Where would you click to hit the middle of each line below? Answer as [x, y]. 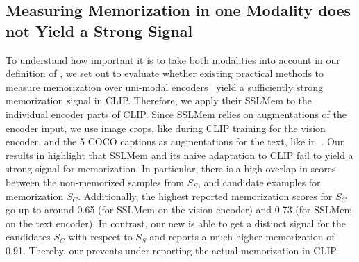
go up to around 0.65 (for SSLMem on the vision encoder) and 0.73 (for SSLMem [179, 210]
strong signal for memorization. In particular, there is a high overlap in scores [171, 169]
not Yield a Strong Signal [99, 30]
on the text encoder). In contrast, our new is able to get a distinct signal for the [176, 223]
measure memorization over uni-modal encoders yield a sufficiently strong [165, 87]
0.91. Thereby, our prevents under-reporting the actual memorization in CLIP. [172, 250]
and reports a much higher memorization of [242, 237]
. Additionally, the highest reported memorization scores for [205, 196]
